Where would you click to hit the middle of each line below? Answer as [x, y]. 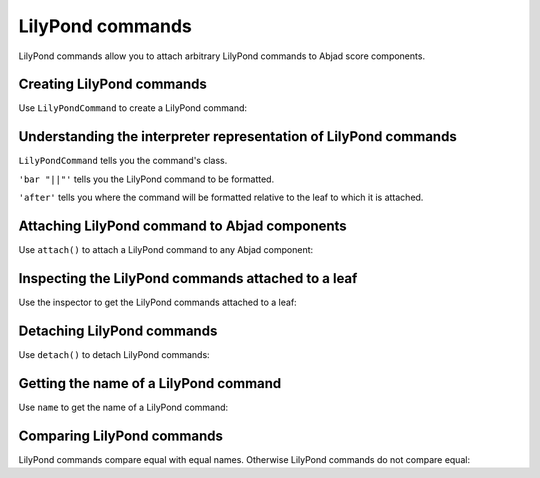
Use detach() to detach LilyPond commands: [114, 354]
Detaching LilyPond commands [118, 330]
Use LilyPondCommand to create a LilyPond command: [133, 108]
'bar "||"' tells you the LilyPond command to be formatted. [146, 179]
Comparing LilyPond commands [121, 435]
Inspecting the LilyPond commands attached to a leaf [188, 278]
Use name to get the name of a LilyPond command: [123, 407]
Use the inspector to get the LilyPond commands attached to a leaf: [157, 302]
